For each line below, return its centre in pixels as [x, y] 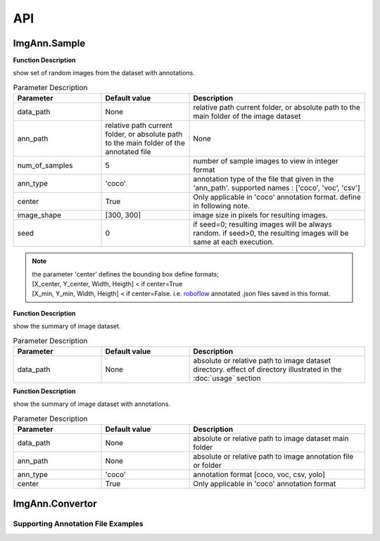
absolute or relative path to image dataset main [271, 438]
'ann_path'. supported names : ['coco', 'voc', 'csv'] [277, 188]
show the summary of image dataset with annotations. [92, 404]
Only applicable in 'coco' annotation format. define [277, 197]
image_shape [39, 215]
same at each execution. [234, 242]
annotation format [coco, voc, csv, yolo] [259, 475]
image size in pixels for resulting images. [261, 215]
